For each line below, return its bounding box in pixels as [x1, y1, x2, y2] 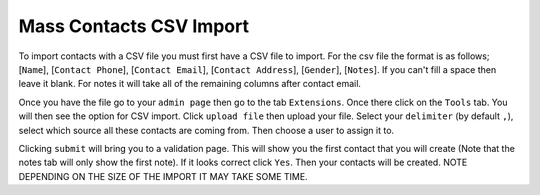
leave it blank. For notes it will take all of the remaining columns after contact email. [18, 78, 362, 90]
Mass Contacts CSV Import [18, 15, 250, 37]
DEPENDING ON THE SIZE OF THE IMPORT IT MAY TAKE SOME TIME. [18, 170, 309, 182]
